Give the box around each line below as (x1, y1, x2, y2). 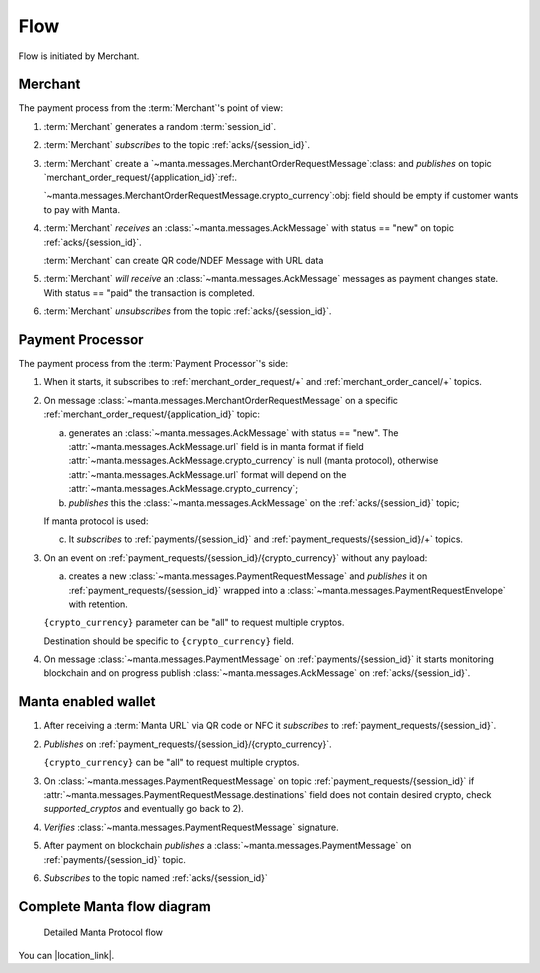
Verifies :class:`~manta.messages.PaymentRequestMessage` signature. (43, 821, 339, 833)
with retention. (68, 598, 129, 610)
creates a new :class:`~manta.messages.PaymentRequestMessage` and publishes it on (68, 570, 428, 582)
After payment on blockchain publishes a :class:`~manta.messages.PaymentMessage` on (43, 840, 412, 852)
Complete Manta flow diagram (18, 898, 212, 915)
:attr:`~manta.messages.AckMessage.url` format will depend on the (68, 468, 347, 480)
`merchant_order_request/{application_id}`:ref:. (43, 171, 238, 184)
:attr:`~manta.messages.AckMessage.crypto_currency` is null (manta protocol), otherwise (68, 455, 439, 467)
